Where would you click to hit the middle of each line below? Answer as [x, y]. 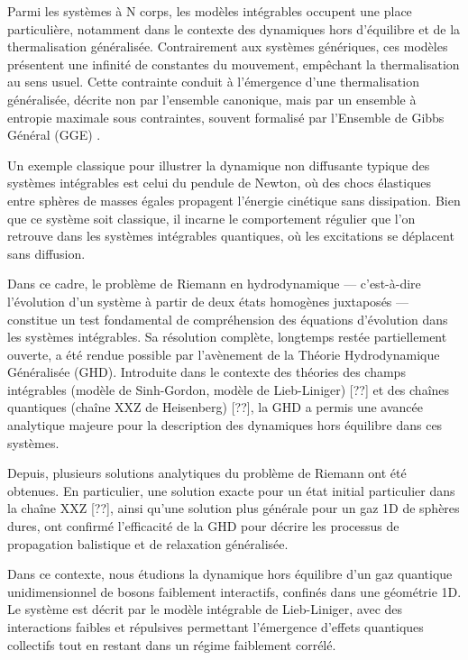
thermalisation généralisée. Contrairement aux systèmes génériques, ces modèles [228, 46]
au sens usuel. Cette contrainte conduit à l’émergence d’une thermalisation [213, 82]
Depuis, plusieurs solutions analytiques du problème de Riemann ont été [207, 473]
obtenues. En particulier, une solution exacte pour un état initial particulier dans [231, 490]
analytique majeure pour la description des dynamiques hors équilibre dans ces [225, 425]
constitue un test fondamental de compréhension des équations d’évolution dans [228, 319]
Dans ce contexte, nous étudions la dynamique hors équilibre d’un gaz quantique [230, 574]
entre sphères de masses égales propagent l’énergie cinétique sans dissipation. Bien [234, 200]
